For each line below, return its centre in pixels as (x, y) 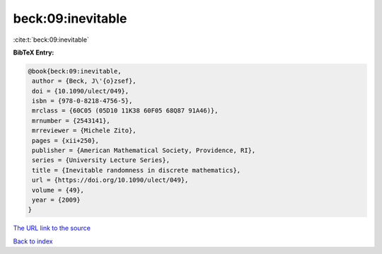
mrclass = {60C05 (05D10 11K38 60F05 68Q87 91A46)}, (125, 111)
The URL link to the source (52, 228)
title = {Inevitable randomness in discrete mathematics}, (137, 170)
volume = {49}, (58, 190)
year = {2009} (56, 200)
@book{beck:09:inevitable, (75, 71)
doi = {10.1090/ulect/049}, (81, 91)
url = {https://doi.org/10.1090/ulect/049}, (110, 180)
